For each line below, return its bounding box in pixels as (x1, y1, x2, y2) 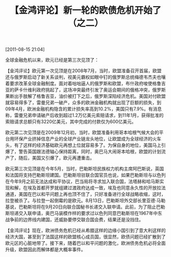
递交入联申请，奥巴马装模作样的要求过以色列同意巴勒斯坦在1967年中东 (14, 210, 162, 216)
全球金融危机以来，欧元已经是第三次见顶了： (5, 57, 99, 63)
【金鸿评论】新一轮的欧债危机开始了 (9, 5, 161, 16)
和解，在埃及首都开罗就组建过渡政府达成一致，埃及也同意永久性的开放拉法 (9, 185, 166, 191)
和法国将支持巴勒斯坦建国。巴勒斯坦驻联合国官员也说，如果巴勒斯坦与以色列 (5, 172, 166, 178)
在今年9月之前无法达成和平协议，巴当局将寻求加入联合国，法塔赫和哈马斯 (5, 179, 160, 185)
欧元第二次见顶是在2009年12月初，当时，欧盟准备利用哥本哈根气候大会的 (5, 129, 159, 135)
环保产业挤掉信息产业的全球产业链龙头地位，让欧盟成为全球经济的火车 (14, 136, 161, 142)
